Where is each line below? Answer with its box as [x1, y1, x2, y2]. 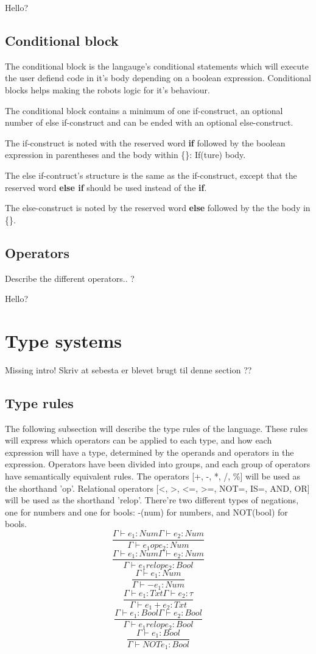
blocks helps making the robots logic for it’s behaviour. [5, 83, 210, 96]
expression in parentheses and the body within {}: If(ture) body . [5, 148, 246, 161]
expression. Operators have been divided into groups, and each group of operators [5, 458, 311, 470]
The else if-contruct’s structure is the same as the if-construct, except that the [5, 168, 297, 181]
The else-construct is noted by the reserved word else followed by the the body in [5, 201, 311, 214]
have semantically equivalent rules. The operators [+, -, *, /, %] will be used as [5, 470, 301, 483]
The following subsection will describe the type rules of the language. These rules [5, 422, 308, 434]
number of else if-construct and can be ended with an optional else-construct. [5, 116, 293, 129]
